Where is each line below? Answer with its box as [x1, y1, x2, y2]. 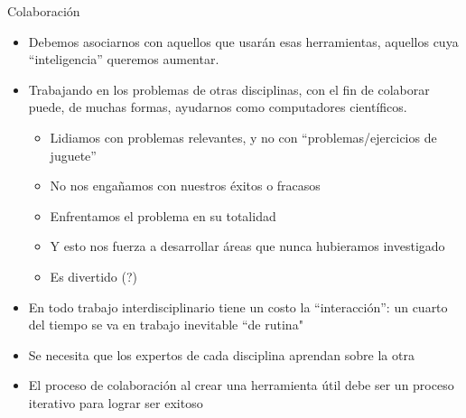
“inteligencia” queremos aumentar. [28, 50, 219, 69]
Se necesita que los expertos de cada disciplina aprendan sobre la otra [28, 345, 415, 364]
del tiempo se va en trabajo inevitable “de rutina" [28, 315, 303, 334]
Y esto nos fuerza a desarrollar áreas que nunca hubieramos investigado [50, 237, 445, 255]
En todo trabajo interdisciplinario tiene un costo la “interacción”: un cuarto [28, 297, 448, 316]
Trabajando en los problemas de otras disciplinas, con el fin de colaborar [28, 79, 430, 98]
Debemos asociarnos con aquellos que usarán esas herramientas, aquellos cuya [28, 32, 459, 51]
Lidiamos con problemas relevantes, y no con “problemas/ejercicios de [50, 127, 437, 146]
